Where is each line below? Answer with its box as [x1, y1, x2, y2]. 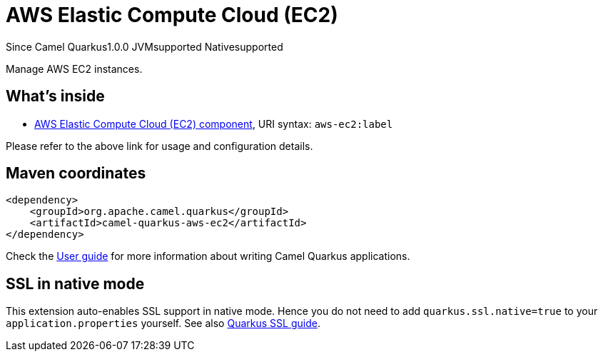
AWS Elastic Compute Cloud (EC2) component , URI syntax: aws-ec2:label [34, 117, 393, 130]
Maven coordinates [6, 164, 146, 183]
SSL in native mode [6, 274, 145, 293]
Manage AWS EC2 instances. [6, 62, 143, 75]
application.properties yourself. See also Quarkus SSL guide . [6, 317, 320, 330]
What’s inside [6, 87, 105, 106]
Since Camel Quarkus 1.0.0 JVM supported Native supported [6, 40, 283, 53]
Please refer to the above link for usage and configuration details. [6, 139, 313, 152]
